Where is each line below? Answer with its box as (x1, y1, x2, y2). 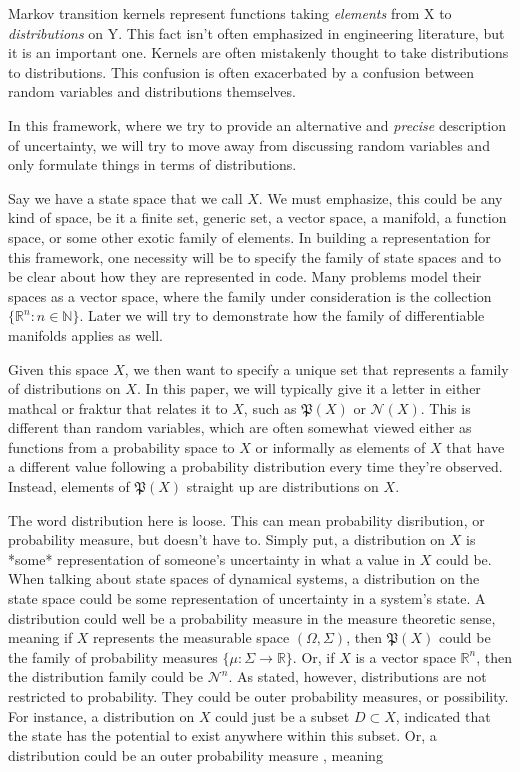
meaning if (8, 627, 73, 648)
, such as (243, 397, 297, 418)
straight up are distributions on (186, 476, 379, 497)
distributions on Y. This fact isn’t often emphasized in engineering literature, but (8, 22, 505, 43)
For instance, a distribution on (8, 705, 195, 726)
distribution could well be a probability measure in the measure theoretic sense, (8, 607, 496, 628)
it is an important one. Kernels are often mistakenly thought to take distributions (8, 42, 509, 63)
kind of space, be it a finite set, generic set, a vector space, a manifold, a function (8, 207, 507, 228)
